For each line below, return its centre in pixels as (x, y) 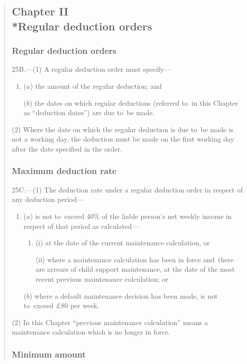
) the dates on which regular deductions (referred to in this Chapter (134, 102)
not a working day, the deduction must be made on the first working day (123, 139)
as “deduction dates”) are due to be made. (89, 112)
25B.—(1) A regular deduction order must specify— (91, 69)
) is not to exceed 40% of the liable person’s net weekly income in (131, 216)
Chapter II (40, 11)
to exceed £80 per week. (61, 305)
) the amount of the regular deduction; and (96, 86)
